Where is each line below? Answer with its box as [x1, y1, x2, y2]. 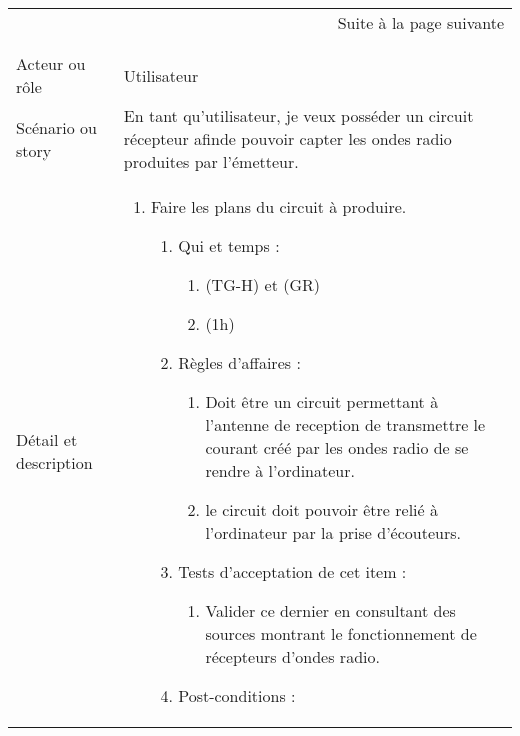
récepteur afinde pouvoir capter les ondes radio [123, 127, 452, 150]
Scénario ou [16, 115, 97, 139]
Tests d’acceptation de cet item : [178, 560, 407, 583]
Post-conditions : [178, 684, 296, 707]
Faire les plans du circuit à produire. [151, 195, 407, 218]
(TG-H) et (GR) [205, 273, 321, 296]
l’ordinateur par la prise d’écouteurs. [205, 521, 461, 544]
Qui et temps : [178, 234, 280, 257]
